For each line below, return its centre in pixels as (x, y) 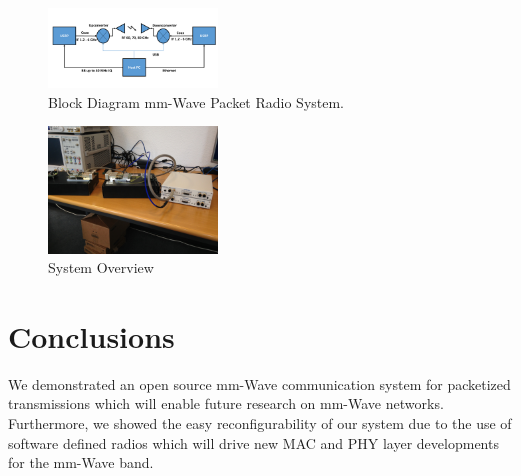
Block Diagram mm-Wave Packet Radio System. (196, 101)
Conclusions (91, 335)
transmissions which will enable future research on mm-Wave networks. (226, 403)
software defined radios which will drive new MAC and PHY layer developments (253, 442)
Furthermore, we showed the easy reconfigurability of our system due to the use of (260, 423)
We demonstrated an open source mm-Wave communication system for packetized (259, 383)
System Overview (101, 267)
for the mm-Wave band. (81, 462)
